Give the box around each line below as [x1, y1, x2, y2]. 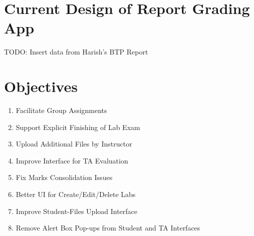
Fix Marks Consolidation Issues [16, 172, 113, 182]
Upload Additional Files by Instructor [16, 138, 132, 149]
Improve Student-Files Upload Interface [16, 205, 138, 216]
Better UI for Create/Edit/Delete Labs [16, 189, 136, 199]
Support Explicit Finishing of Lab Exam [16, 121, 140, 132]
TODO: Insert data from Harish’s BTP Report [4, 46, 148, 57]
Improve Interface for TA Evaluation [16, 155, 128, 165]
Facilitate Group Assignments [16, 105, 107, 115]
